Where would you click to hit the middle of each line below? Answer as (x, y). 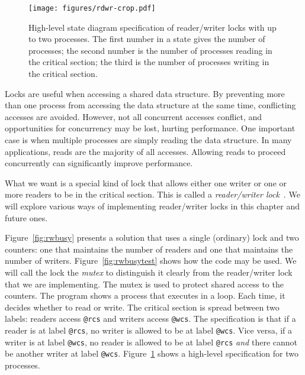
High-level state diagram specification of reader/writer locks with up (152, 27)
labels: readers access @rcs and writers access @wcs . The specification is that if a (150, 319)
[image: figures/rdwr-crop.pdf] (92, 8)
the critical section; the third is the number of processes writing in (149, 62)
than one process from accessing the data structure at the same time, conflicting (150, 105)
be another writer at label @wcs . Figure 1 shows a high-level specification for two (152, 353)
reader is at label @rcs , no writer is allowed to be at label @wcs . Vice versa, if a (149, 330)
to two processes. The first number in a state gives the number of (147, 39)
